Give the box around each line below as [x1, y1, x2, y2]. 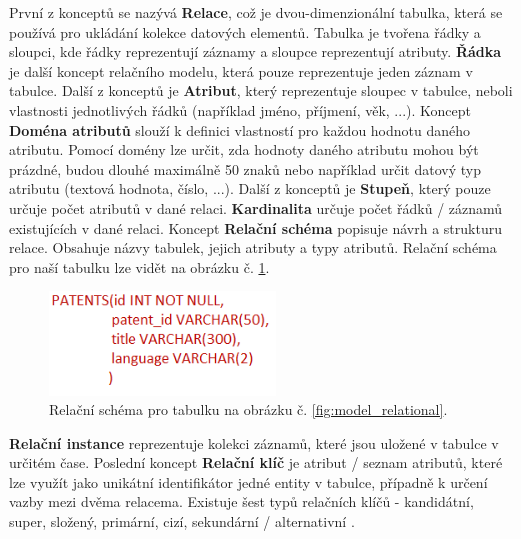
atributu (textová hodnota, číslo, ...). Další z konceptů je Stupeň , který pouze [9, 178, 491, 199]
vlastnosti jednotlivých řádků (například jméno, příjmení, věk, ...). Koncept [9, 99, 471, 120]
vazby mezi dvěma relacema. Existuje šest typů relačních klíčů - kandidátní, [9, 491, 474, 512]
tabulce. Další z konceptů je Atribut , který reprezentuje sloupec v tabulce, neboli [9, 80, 513, 101]
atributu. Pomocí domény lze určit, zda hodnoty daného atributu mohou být [9, 139, 479, 160]
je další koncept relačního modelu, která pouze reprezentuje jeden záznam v [9, 60, 473, 81]
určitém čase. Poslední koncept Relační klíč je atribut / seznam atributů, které [9, 452, 503, 473]
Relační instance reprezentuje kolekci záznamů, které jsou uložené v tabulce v [9, 432, 499, 453]
